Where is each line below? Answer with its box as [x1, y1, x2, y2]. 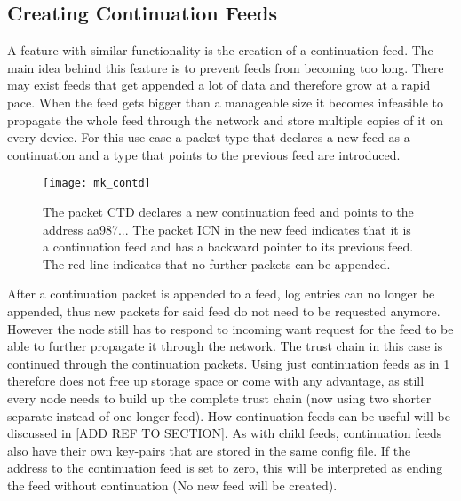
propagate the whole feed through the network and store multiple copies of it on [7, 110, 444, 129]
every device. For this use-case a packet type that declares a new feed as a [7, 128, 410, 147]
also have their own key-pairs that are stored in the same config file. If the [7, 441, 411, 459]
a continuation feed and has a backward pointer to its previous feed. [43, 237, 414, 256]
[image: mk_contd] [43, 177, 151, 190]
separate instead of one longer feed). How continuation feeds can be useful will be [7, 406, 450, 425]
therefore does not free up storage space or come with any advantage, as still [7, 371, 425, 390]
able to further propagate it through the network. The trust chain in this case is [7, 337, 443, 355]
